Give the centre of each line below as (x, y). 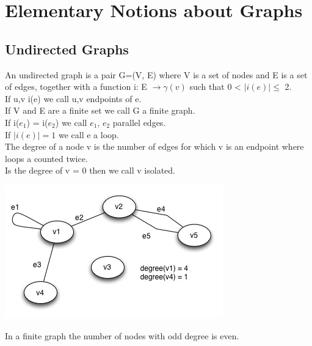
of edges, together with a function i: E (76, 86)
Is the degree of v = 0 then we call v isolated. (90, 170)
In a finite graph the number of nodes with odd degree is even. (122, 335)
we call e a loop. (89, 134)
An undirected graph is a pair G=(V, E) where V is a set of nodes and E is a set (156, 74)
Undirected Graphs (67, 49)
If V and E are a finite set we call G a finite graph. (100, 110)
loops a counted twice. (46, 158)
